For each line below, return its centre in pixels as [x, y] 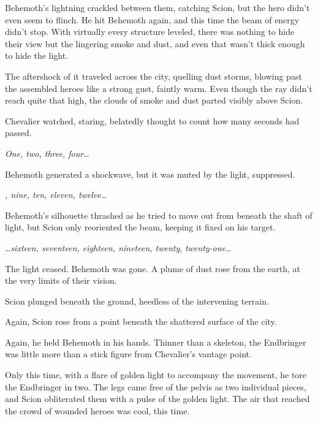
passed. [18, 133]
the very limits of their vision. [61, 280]
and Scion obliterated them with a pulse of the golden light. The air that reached [157, 399]
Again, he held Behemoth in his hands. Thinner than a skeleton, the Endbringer [156, 342]
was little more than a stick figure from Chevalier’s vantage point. [128, 354]
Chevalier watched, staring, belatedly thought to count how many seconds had [152, 120]
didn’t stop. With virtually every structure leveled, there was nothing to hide [150, 32]
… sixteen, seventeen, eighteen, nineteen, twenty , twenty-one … [118, 247]
